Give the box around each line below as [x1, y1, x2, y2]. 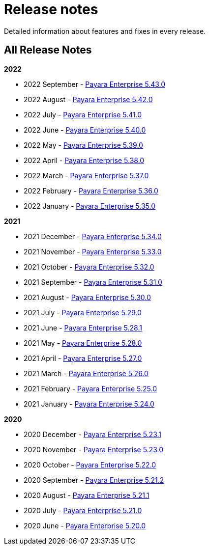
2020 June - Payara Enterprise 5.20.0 [24, 521, 146, 530]
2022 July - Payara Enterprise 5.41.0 [24, 110, 142, 119]
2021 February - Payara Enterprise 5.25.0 [24, 384, 157, 393]
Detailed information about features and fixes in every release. [4, 27, 206, 35]
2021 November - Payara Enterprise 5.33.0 [24, 247, 162, 256]
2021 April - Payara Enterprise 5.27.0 [24, 354, 142, 362]
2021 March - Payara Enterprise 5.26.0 [24, 369, 149, 378]
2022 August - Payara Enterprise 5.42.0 [24, 95, 153, 104]
